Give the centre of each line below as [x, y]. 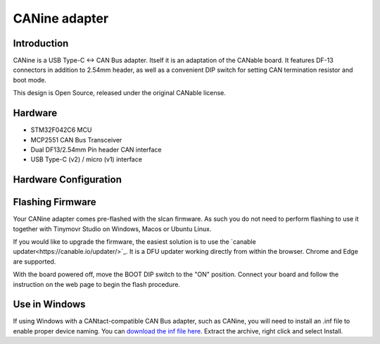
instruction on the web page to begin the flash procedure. [97, 284]
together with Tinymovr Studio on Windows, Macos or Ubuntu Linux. [112, 228]
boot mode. [30, 80]
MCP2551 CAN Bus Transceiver [76, 140]
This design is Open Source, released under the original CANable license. [120, 93]
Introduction [41, 43]
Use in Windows [49, 304]
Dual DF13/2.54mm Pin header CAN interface [96, 149]
